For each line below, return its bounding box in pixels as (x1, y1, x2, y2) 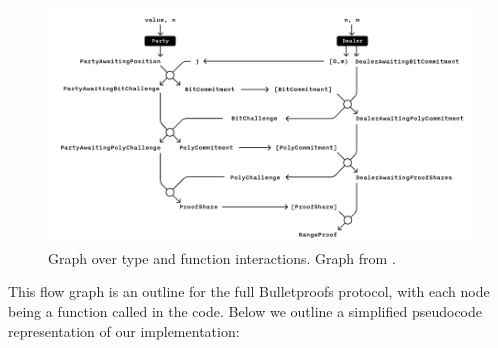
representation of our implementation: (8, 320, 240, 341)
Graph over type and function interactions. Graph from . (48, 247, 396, 268)
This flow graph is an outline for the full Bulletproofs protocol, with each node (8, 281, 490, 302)
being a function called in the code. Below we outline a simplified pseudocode (8, 301, 483, 322)
